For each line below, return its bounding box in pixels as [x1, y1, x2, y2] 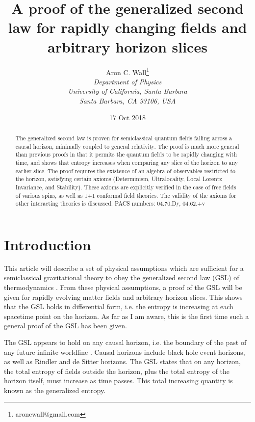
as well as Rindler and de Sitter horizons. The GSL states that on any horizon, [4, 356, 241, 367]
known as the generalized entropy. [4, 385, 106, 395]
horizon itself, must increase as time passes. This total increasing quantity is [4, 375, 233, 386]
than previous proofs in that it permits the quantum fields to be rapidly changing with [15, 150, 237, 158]
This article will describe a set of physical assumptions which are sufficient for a [4, 263, 244, 273]
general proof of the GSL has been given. [4, 320, 127, 331]
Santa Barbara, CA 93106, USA [79, 95, 176, 105]
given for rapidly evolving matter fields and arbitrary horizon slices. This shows [4, 291, 243, 302]
